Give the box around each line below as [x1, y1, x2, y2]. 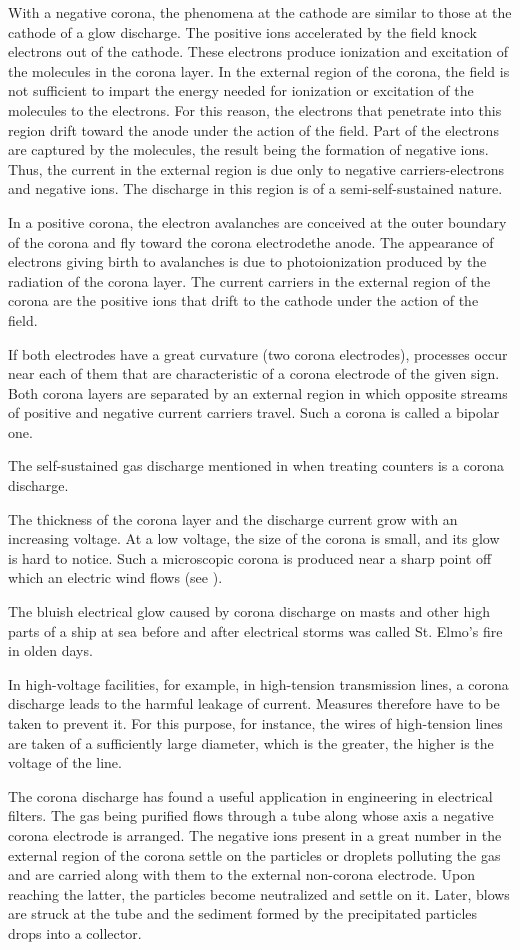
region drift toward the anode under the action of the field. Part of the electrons [8, 119, 499, 140]
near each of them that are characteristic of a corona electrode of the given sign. [8, 363, 500, 384]
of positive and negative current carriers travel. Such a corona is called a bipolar [8, 402, 500, 423]
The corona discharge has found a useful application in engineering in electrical [8, 785, 493, 806]
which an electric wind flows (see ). [8, 567, 223, 588]
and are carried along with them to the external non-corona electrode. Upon [8, 864, 475, 885]
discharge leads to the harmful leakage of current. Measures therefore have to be [8, 693, 500, 714]
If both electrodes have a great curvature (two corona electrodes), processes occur [8, 343, 508, 364]
